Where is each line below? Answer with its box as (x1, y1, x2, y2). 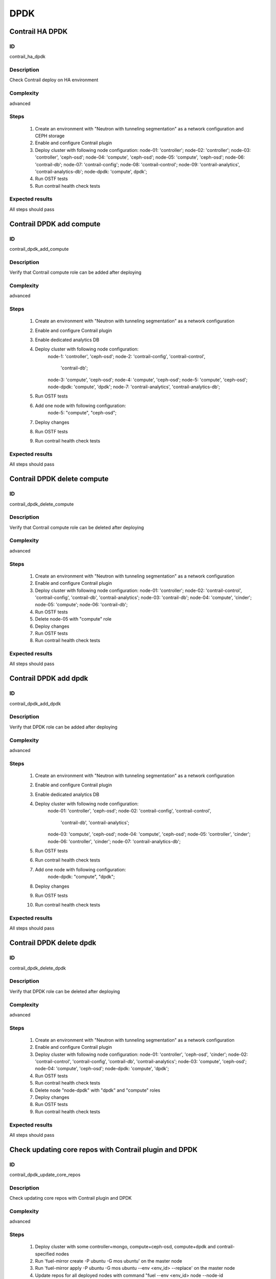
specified (35, 1251, 55, 1257)
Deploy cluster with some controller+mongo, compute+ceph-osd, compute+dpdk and (35, 1244, 216, 1250)
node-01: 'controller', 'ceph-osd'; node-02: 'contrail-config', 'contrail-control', (48, 808, 212, 814)
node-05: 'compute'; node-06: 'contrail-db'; (35, 602, 128, 608)
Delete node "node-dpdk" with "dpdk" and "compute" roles (35, 1087, 160, 1093)
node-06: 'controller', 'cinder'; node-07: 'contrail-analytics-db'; (48, 838, 181, 844)
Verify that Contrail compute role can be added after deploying (9, 269, 142, 276)
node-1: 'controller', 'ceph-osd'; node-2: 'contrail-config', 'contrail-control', (48, 353, 205, 359)
